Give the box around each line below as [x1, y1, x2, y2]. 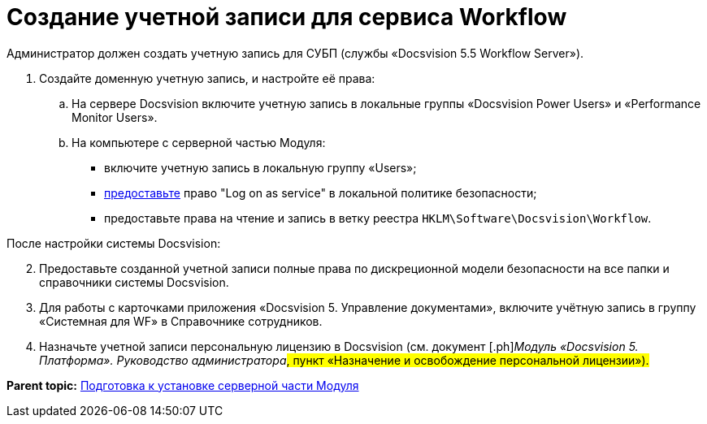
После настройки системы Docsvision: [7, 236, 221, 250]
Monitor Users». [72, 110, 158, 124]
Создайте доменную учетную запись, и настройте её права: [39, 71, 375, 85]
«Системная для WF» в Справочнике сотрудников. [39, 314, 323, 328]
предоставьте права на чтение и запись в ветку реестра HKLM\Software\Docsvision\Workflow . [104, 210, 652, 225]
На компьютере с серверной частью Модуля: [72, 135, 326, 149]
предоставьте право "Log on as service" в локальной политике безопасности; [104, 185, 537, 200]
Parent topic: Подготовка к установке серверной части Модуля [7, 378, 359, 392]
